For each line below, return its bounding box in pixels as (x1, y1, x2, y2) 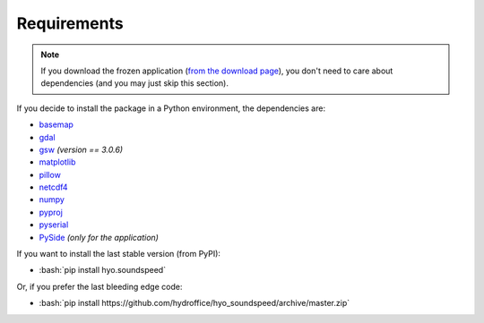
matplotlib (39, 157, 76, 167)
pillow (39, 169, 62, 180)
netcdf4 (39, 182, 68, 192)
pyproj (39, 207, 63, 217)
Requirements (16, 13, 125, 33)
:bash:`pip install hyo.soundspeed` (39, 265, 166, 276)
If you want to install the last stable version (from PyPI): (16, 249, 221, 259)
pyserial (39, 219, 69, 230)
